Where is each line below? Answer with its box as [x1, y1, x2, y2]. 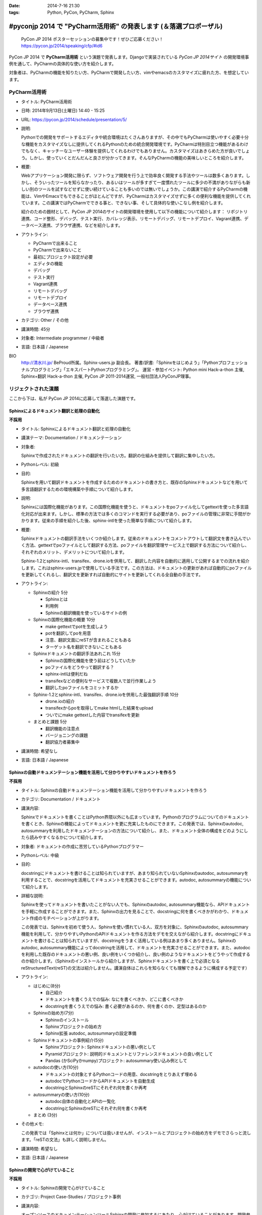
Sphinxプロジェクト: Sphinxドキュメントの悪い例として [45, 1044, 156, 1050]
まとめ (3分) [33, 1112, 58, 1118]
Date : [9, 3, 20, 8]
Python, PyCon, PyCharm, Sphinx [47, 10, 115, 16]
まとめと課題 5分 [33, 719, 67, 725]
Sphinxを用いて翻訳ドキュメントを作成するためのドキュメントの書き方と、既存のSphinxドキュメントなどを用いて [21, 479, 248, 486]
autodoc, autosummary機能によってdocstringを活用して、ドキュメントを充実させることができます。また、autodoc [21, 944, 251, 950]
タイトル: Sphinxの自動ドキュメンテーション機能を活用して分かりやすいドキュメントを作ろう [21, 787, 207, 793]
